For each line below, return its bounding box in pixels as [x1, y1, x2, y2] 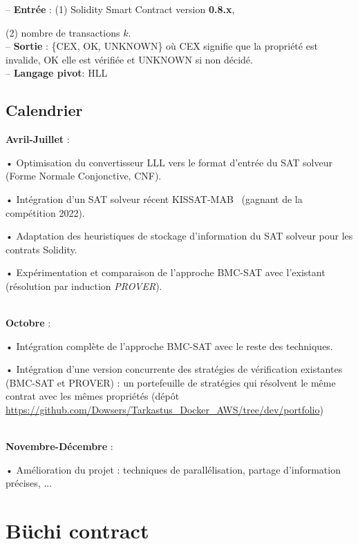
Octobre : [6, 315, 51, 330]
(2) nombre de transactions [6, 25, 120, 39]
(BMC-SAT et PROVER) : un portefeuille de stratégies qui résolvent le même [6, 375, 336, 389]
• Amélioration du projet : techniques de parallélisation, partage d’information [6, 462, 341, 476]
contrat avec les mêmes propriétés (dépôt [6, 389, 180, 403]
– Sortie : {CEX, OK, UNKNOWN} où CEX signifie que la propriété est [6, 39, 318, 53]
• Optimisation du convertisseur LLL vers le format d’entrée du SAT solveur [6, 155, 332, 169]
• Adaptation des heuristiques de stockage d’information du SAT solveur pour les [6, 229, 353, 243]
